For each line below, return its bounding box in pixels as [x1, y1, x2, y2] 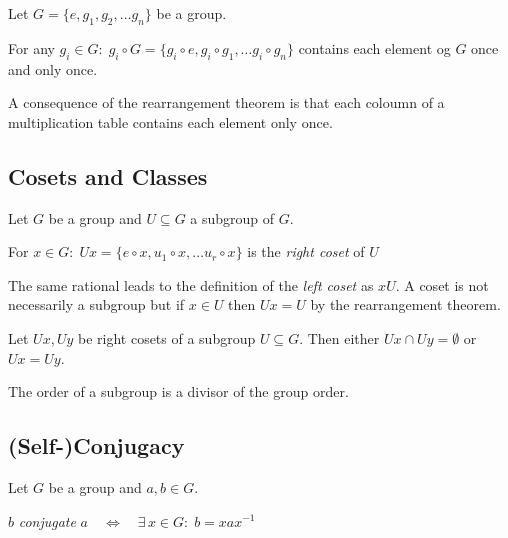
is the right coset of [247, 241, 365, 262]
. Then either [299, 327, 380, 348]
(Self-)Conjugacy [8, 430, 185, 461]
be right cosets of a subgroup [77, 327, 256, 348]
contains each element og [298, 37, 451, 58]
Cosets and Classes [8, 160, 208, 191]
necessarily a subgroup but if [8, 294, 185, 315]
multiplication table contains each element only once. [8, 111, 333, 132]
